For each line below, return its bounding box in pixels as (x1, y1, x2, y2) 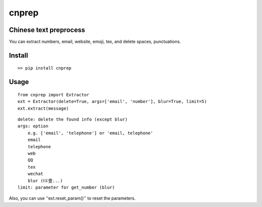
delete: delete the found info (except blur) (17, 117, 128, 122)
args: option (17, 123, 49, 129)
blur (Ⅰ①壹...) (27, 178, 63, 183)
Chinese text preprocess (9, 26, 85, 34)
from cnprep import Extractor (17, 92, 90, 97)
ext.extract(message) (17, 105, 69, 111)
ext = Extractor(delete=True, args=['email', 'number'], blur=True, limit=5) (17, 99, 207, 104)
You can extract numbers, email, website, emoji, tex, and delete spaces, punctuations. (9, 39, 181, 45)
